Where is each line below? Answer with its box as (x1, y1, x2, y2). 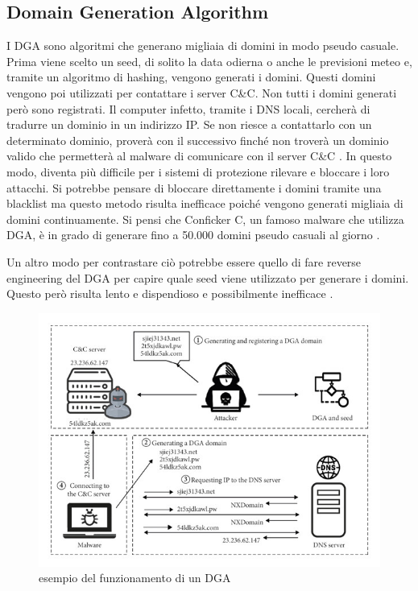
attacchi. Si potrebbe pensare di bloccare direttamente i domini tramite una (6, 179, 382, 196)
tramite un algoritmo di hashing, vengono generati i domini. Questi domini (6, 68, 376, 85)
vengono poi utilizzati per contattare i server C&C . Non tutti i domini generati (6, 84, 397, 101)
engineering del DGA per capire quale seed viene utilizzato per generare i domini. (6, 269, 409, 286)
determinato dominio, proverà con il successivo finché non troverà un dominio (6, 131, 389, 148)
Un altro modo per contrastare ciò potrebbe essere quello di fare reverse (6, 253, 362, 270)
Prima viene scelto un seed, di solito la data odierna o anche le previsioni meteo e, (6, 52, 412, 69)
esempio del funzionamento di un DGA (39, 569, 231, 586)
